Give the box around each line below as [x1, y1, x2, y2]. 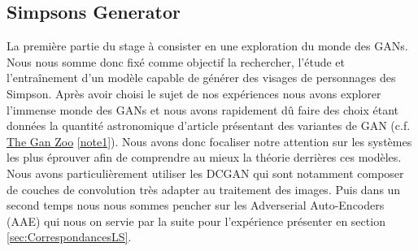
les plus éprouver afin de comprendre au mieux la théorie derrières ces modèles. [7, 149, 402, 166]
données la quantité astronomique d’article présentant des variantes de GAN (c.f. [7, 117, 411, 134]
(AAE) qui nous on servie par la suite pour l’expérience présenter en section [7, 212, 385, 229]
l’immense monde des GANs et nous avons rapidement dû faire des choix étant [7, 101, 399, 118]
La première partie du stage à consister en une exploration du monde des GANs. [7, 37, 408, 54]
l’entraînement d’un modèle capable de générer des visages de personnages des [7, 69, 396, 86]
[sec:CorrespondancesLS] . [7, 228, 132, 245]
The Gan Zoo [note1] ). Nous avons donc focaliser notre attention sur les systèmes [7, 132, 412, 149]
